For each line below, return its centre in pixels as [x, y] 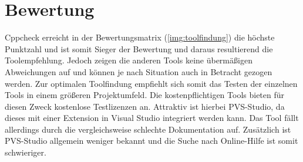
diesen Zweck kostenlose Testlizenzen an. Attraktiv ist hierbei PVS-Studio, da [145, 106]
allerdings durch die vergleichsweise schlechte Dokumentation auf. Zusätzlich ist [148, 129]
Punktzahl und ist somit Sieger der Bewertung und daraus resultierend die [139, 48]
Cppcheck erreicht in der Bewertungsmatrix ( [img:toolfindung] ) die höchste [140, 37]
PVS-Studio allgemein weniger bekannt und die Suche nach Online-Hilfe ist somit [151, 141]
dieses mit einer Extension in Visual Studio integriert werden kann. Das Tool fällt [152, 118]
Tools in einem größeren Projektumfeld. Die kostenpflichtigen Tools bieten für [145, 95]
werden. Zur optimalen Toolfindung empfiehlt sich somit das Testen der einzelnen [151, 83]
